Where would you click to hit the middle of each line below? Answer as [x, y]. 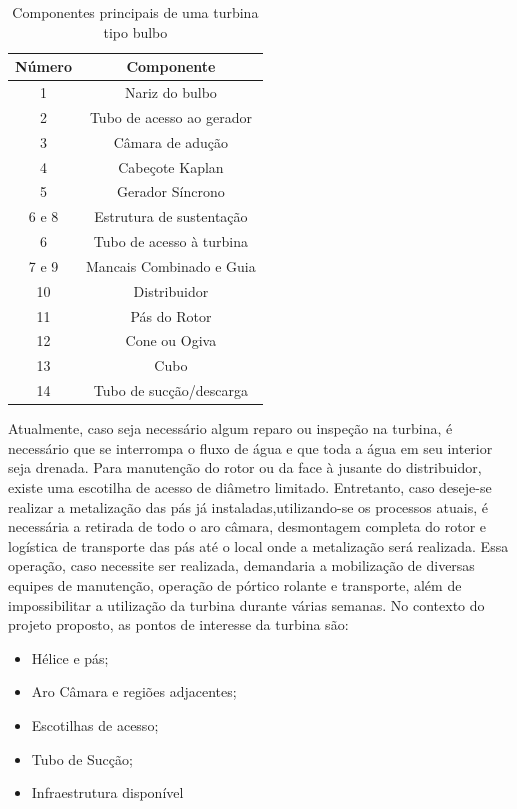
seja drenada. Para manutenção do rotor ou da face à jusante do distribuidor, [245, 467]
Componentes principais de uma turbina [135, 12]
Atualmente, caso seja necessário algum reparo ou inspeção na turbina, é [230, 428]
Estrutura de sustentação [171, 216]
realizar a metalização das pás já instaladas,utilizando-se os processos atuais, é [248, 506]
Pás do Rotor [171, 315]
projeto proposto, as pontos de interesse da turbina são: [178, 624]
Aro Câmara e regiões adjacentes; [134, 691]
